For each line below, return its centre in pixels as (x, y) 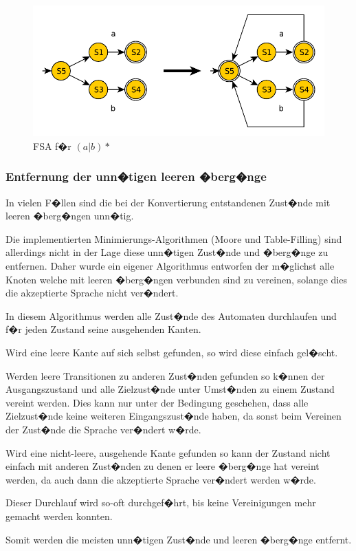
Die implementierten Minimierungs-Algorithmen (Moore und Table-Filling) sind (174, 238)
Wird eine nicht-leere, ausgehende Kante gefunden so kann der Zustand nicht (168, 452)
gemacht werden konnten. (59, 516)
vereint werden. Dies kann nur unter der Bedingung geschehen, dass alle (157, 402)
